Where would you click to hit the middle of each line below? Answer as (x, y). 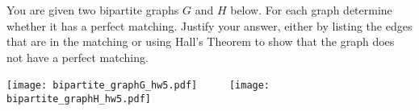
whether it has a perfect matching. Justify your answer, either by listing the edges (209, 25)
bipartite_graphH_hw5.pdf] (79, 99)
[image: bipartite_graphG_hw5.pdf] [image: (138, 86)
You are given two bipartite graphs (93, 10)
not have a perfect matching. (78, 57)
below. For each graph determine (311, 10)
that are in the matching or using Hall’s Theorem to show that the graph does (201, 41)
